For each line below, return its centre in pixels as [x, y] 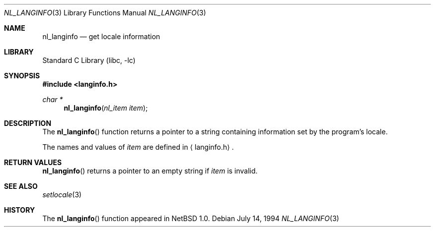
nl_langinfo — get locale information [101, 36]
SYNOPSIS [22, 76]
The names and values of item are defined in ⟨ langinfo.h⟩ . [138, 147]
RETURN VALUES [33, 162]
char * [53, 99]
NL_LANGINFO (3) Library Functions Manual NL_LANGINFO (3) [105, 13]
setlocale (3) [62, 195]
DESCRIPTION [28, 123]
